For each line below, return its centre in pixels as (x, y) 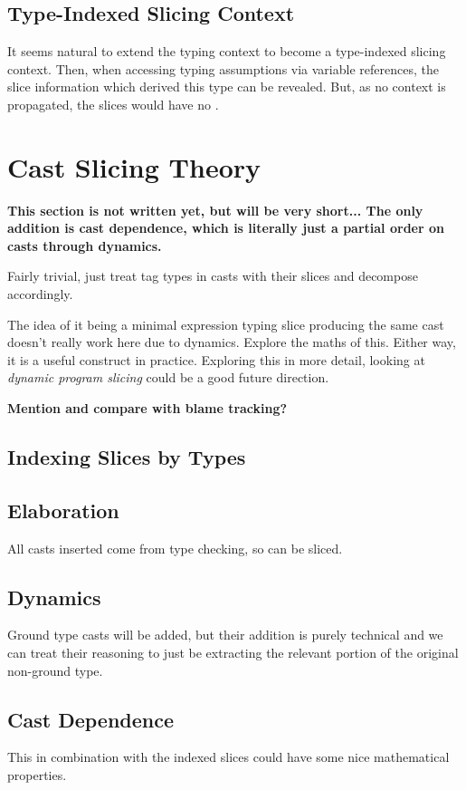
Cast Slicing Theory (134, 166)
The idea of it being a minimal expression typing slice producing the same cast (226, 324)
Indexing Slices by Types (127, 457)
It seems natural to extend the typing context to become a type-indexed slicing (227, 51)
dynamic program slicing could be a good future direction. (168, 377)
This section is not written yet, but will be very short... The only (215, 210)
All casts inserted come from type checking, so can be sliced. (175, 548)
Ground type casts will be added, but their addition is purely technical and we (225, 635)
